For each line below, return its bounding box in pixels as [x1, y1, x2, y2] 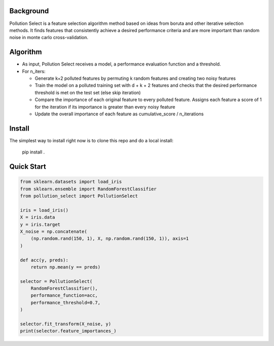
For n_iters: [22, 68, 46, 74]
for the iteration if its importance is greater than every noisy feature [35, 104, 176, 110]
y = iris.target [20, 222, 61, 227]
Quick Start [9, 163, 46, 171]
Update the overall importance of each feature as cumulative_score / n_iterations [35, 111, 204, 117]
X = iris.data [20, 214, 55, 221]
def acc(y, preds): [20, 257, 68, 263]
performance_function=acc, [30, 293, 98, 298]
